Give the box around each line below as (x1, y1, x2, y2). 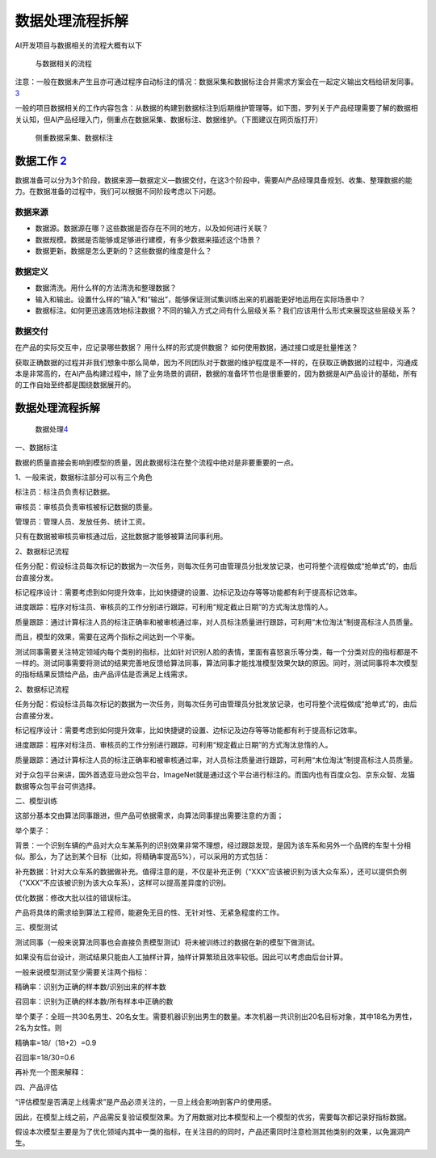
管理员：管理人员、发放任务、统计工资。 (15, 517, 149, 527)
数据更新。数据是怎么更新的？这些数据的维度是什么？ (35, 246, 212, 256)
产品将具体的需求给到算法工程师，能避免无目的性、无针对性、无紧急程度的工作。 (15, 907, 284, 917)
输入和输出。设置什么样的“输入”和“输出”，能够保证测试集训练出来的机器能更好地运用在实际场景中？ (35, 294, 367, 304)
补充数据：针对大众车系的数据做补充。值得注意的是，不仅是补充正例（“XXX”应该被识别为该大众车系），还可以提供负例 (15, 866, 407, 876)
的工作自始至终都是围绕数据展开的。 (15, 380, 136, 390)
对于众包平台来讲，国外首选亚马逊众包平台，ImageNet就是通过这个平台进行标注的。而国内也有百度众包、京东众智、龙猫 (15, 770, 415, 780)
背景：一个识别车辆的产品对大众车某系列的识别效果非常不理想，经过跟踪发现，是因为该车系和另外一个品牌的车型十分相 (15, 840, 411, 850)
